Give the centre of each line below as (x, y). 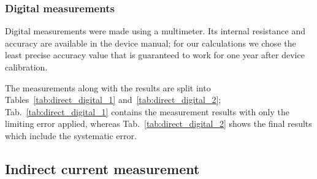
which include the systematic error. (71, 135)
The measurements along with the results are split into (108, 87)
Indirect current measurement (102, 168)
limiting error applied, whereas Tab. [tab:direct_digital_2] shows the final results (158, 124)
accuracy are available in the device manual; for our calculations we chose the (151, 43)
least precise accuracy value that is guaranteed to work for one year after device (155, 55)
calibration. (26, 67)
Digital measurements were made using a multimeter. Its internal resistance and (155, 31)
